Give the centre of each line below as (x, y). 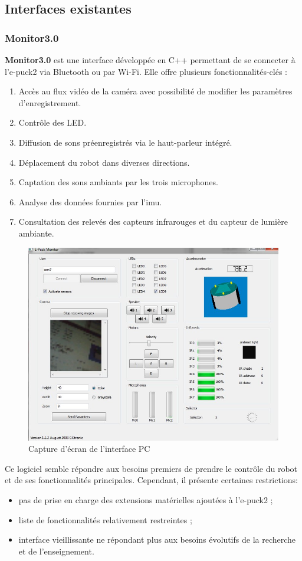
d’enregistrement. (50, 102)
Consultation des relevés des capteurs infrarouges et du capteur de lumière (153, 222)
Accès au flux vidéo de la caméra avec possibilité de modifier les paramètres (155, 91)
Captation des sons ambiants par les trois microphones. (118, 182)
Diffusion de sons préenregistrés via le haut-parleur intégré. (125, 142)
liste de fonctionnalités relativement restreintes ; (105, 519)
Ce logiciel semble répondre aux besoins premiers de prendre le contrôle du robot (151, 468)
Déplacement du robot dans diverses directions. (104, 162)
